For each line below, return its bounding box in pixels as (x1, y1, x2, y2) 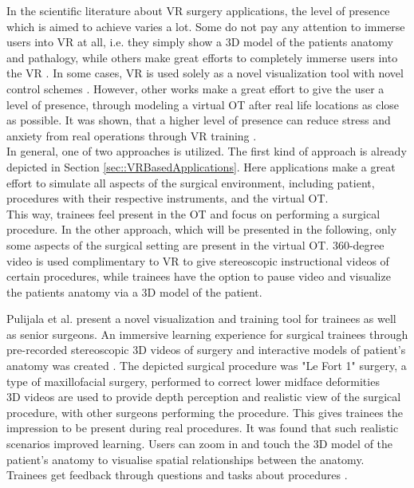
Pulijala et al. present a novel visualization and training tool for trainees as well (6, 310, 396, 327)
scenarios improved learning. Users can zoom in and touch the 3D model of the (6, 435, 393, 452)
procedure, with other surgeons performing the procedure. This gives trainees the (6, 403, 403, 420)
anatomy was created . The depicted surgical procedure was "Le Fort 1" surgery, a (6, 357, 407, 374)
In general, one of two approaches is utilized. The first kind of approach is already (6, 143, 407, 159)
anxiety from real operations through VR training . (6, 127, 257, 144)
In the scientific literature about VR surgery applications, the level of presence (6, 2, 390, 18)
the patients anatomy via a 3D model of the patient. (6, 283, 262, 300)
